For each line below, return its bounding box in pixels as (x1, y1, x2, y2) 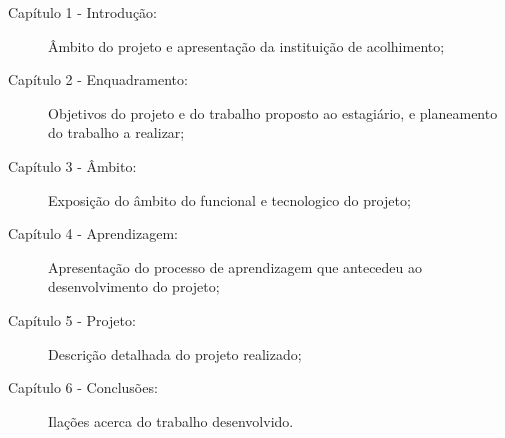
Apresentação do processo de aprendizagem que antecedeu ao (48, 256, 423, 277)
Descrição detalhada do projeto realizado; (48, 343, 302, 364)
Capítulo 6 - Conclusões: (8, 377, 158, 398)
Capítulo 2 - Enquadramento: (8, 69, 188, 90)
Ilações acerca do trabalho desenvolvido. (48, 410, 294, 431)
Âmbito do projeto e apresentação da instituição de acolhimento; (48, 35, 445, 56)
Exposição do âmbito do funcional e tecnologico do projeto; (48, 189, 411, 210)
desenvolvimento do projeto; (48, 276, 220, 297)
